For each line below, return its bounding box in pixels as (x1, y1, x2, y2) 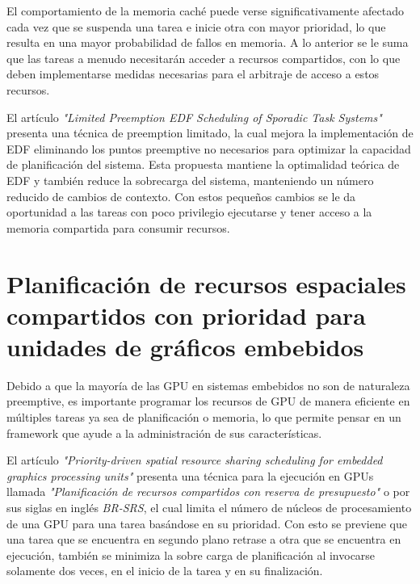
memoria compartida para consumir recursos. (6, 219, 230, 236)
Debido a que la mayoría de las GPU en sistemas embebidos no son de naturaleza (6, 376, 410, 393)
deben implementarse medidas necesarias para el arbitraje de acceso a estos (6, 65, 380, 82)
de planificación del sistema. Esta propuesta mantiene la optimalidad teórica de (6, 156, 400, 173)
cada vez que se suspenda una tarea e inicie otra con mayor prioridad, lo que (6, 18, 386, 35)
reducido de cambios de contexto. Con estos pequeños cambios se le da (6, 187, 356, 204)
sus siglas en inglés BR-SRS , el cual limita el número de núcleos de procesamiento (6, 498, 412, 515)
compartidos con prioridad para (6, 298, 366, 331)
